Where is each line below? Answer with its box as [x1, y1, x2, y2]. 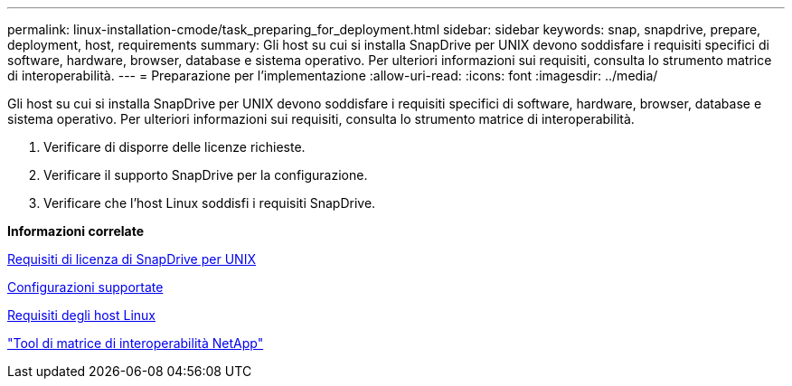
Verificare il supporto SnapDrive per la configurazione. [43, 167, 368, 183]
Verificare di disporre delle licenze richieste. [43, 139, 306, 155]
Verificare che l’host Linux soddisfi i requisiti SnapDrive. [43, 195, 376, 211]
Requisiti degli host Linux [7, 307, 156, 323]
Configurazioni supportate [7, 279, 164, 295]
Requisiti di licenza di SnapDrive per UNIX [7, 251, 256, 267]
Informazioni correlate [7, 223, 145, 239]
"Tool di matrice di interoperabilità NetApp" [7, 335, 264, 351]
